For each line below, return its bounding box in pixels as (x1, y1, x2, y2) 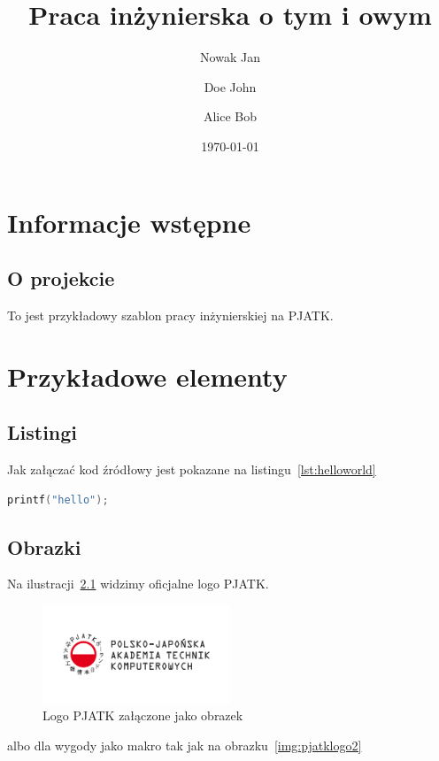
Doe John (204, 77, 257, 96)
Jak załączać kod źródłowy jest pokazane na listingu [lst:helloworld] (7, 460, 376, 479)
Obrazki (7, 533, 81, 560)
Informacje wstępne (7, 204, 251, 240)
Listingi (7, 419, 78, 446)
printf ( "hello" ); (7, 493, 109, 506)
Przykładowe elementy (7, 357, 288, 394)
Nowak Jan (200, 48, 260, 66)
